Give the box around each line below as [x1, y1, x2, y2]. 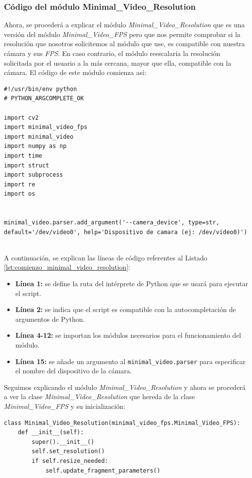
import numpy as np [4, 143, 67, 150]
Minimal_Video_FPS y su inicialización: [4, 401, 125, 411]
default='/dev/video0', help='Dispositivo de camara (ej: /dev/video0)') [4, 228, 248, 236]
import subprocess [4, 171, 63, 179]
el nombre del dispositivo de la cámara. [15, 366, 132, 376]
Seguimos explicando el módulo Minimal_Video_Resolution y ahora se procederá [4, 382, 246, 392]
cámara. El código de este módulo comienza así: [4, 67, 146, 77]
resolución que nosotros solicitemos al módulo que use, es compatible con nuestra [4, 38, 245, 49]
